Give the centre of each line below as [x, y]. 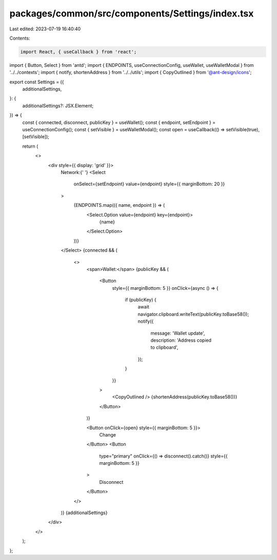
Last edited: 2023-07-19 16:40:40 [45, 29]
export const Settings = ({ [37, 82]
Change [108, 434]
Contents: [20, 38]
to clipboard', [164, 347]
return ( [30, 146]
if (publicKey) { [141, 300]
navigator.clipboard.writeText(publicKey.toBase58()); [193, 314]
